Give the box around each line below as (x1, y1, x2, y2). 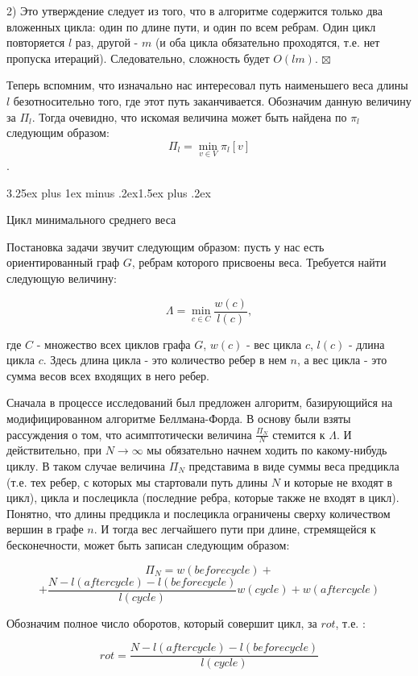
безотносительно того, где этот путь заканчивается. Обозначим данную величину (13, 92, 412, 109)
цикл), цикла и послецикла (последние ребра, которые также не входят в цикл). (6, 489, 399, 506)
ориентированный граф (6, 254, 120, 271)
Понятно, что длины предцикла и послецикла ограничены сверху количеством (6, 504, 391, 521)
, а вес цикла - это (296, 351, 387, 368)
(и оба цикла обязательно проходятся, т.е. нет (155, 34, 380, 51)
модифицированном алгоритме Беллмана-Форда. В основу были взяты (6, 409, 351, 426)
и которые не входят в (283, 473, 393, 490)
